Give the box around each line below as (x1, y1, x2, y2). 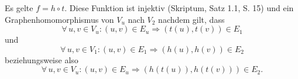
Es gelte (5, 2, 33, 13)
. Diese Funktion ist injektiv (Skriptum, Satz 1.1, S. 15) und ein (64, 2, 294, 13)
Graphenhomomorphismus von (5, 13, 114, 25)
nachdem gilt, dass (158, 13, 225, 25)
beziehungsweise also (5, 53, 78, 66)
